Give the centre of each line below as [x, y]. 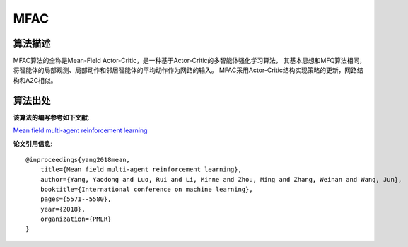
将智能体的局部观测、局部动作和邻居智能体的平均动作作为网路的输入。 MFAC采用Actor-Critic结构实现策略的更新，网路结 [188, 70]
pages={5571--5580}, [76, 199]
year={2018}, [63, 209]
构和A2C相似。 [35, 80]
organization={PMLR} [76, 219]
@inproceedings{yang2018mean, [78, 160]
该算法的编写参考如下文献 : [51, 117]
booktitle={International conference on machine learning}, [147, 190]
